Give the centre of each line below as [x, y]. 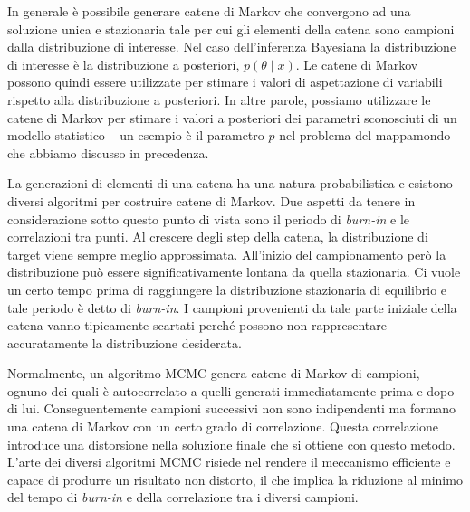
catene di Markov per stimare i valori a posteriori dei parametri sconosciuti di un [232, 117]
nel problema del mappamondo [365, 135]
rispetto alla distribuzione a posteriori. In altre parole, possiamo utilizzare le [219, 99]
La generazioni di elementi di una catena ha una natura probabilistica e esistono [230, 183]
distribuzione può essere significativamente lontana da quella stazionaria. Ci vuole [234, 272]
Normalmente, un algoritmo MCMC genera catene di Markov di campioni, [214, 373]
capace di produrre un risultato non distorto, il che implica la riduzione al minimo [235, 479]
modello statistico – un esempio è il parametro [136, 135]
